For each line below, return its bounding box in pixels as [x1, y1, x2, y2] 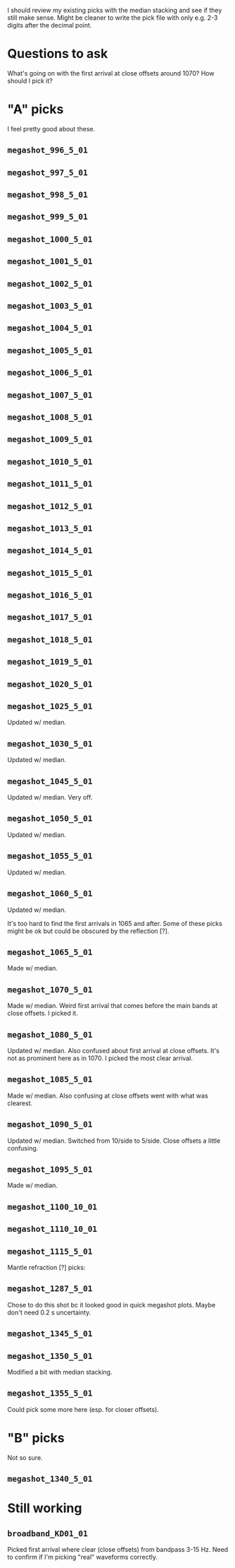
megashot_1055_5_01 [7, 851, 93, 861]
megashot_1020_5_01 [7, 679, 93, 689]
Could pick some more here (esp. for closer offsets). [7, 1405, 160, 1413]
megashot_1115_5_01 [7, 1246, 93, 1257]
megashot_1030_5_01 [7, 738, 93, 749]
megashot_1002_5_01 [7, 278, 93, 289]
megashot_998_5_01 [7, 190, 88, 200]
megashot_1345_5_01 [7, 1329, 93, 1339]
